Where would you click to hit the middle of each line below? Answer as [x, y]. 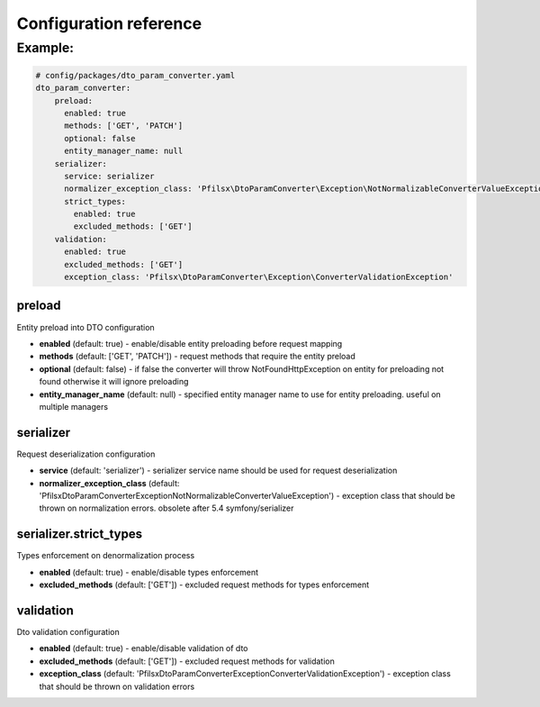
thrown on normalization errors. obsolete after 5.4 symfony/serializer [166, 508]
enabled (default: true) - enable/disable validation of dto [144, 648]
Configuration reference [109, 23]
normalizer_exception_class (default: [109, 483]
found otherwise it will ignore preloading [114, 382]
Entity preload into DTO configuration [85, 327]
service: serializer [109, 176]
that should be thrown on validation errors [117, 686]
